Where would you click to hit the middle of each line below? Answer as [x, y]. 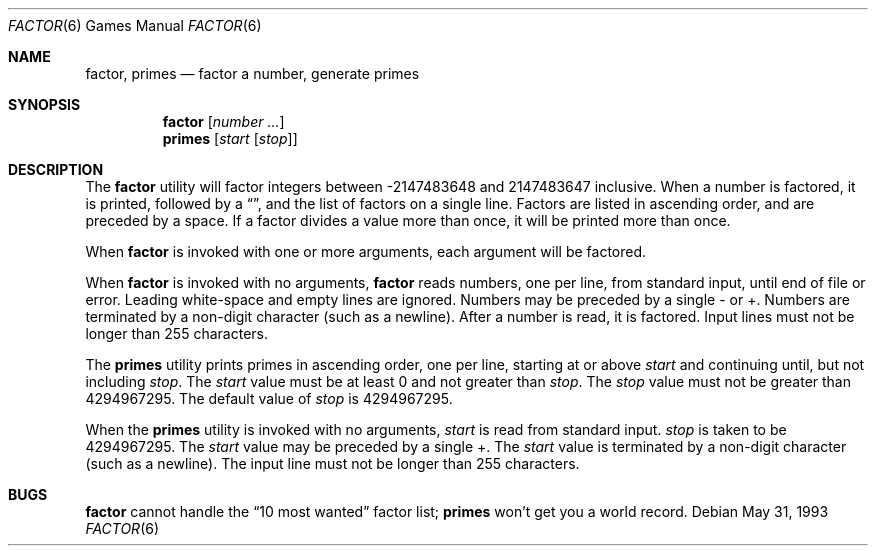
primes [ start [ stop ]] [230, 138]
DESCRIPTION [56, 169]
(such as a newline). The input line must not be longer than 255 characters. [332, 463]
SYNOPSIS [44, 104]
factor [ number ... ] [223, 121]
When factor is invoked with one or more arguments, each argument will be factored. [366, 251]
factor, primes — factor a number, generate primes [252, 73]
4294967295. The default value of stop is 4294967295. [269, 398]
